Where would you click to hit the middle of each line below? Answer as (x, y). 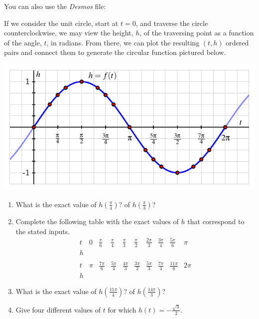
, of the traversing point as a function (197, 33)
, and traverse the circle (172, 23)
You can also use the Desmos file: (55, 6)
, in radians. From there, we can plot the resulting (123, 42)
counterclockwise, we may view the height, (69, 33)
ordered (237, 42)
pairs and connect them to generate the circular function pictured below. (115, 52)
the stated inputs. (43, 231)
